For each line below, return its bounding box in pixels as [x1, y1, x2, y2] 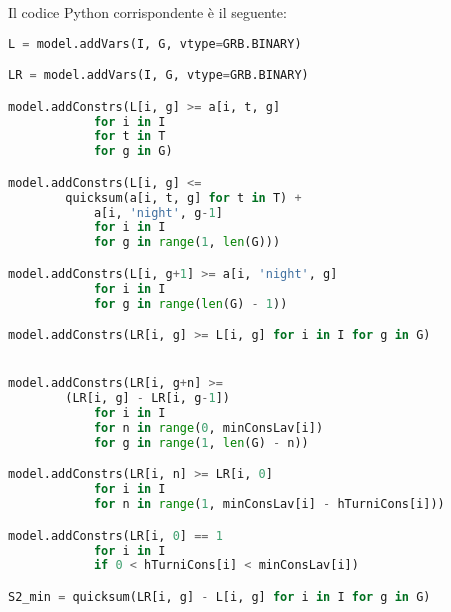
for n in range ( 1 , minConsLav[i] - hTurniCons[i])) [93, 497, 445, 512]
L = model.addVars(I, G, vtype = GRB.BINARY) [8, 36, 302, 51]
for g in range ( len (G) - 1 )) [93, 296, 288, 311]
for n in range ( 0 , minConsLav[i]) [93, 420, 324, 435]
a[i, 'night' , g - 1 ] [93, 205, 223, 220]
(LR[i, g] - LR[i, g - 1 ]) [65, 391, 230, 406]
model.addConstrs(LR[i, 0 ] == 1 [8, 528, 223, 543]
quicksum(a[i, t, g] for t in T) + [65, 190, 302, 205]
